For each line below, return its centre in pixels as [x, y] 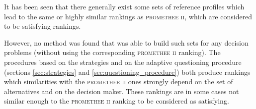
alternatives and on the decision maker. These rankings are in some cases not [122, 91]
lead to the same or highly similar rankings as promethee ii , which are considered [128, 16]
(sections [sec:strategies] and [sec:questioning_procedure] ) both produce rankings [127, 72]
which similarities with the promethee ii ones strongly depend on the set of [119, 82]
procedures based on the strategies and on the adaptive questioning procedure [123, 62]
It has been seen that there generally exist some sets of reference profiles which [124, 6]
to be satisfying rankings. [43, 26]
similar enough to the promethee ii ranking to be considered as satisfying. [117, 101]
